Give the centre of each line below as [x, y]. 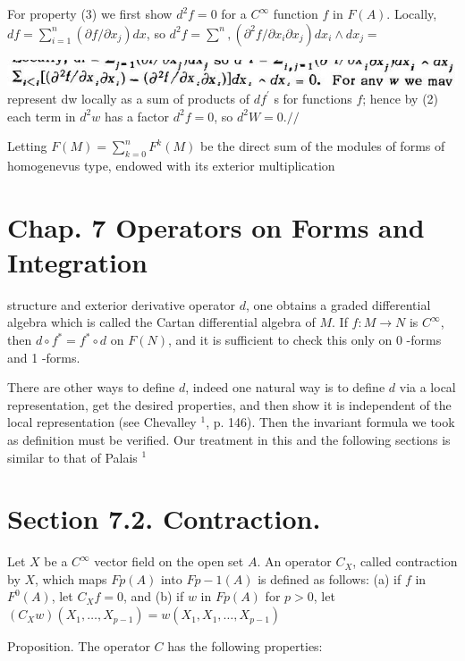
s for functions [313, 98]
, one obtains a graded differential [338, 304]
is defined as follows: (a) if [330, 578]
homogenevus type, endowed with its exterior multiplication [171, 165]
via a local [427, 387]
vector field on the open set [169, 561]
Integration [77, 261]
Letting [27, 146]
